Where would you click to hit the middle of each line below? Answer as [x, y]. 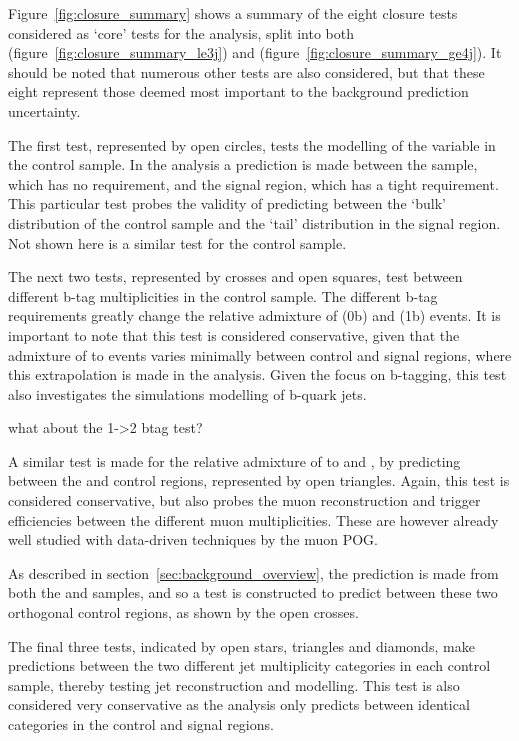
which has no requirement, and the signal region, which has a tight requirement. [253, 183]
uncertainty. [44, 110]
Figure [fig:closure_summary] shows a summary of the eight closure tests [233, 13]
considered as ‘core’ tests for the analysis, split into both [181, 32]
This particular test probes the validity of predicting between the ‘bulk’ [227, 203]
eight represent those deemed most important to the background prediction [238, 91]
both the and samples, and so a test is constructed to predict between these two [253, 592]
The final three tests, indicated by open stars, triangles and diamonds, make [241, 645]
